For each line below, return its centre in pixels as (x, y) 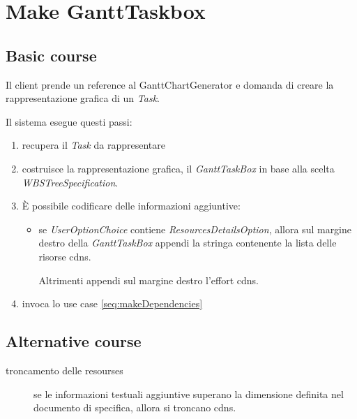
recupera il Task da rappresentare (93, 145)
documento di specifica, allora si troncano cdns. (135, 407)
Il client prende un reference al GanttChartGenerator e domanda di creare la (170, 84)
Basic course (51, 55)
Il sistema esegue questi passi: (69, 121)
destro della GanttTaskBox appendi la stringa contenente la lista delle (188, 243)
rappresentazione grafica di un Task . (83, 98)
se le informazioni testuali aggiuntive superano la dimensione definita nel (189, 394)
